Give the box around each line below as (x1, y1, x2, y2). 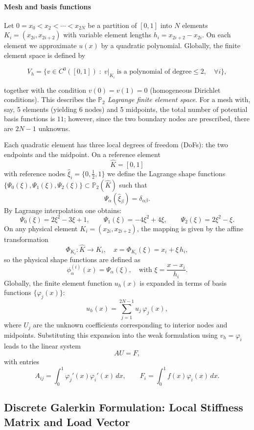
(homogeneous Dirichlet (150, 84, 221, 95)
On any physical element (4, 223, 78, 233)
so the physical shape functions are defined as (4, 254, 140, 264)
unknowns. (38, 123, 70, 133)
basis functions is (4, 113, 55, 124)
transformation (4, 234, 48, 244)
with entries (4, 356, 40, 367)
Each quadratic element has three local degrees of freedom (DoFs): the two (4, 139, 228, 150)
